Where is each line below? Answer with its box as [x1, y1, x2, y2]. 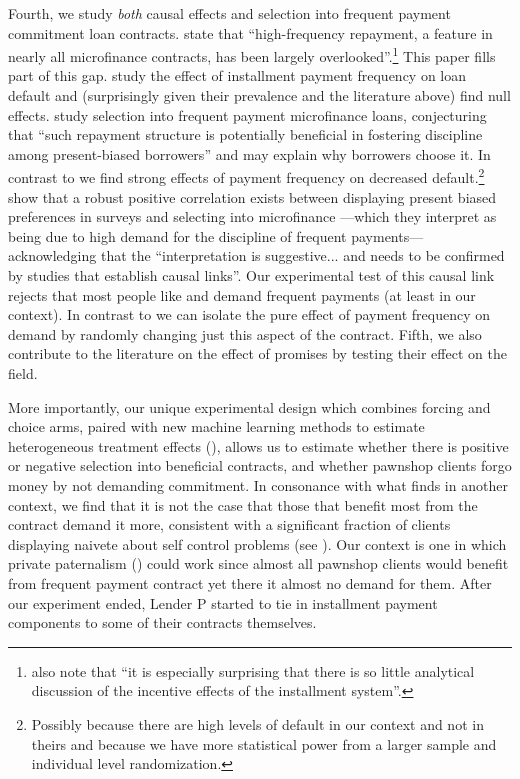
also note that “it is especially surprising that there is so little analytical [31, 660, 475, 681]
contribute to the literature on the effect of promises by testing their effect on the [8, 343, 507, 364]
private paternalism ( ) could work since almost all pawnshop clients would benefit [8, 553, 509, 574]
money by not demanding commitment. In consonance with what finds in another [8, 474, 508, 495]
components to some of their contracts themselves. [8, 612, 317, 633]
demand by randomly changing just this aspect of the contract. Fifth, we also [8, 323, 482, 344]
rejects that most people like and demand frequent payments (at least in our [8, 284, 476, 305]
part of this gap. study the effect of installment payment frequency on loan [8, 65, 467, 86]
